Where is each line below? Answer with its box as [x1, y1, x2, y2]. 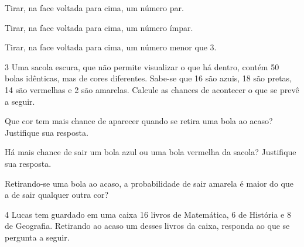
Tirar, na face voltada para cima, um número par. [5, 2, 184, 13]
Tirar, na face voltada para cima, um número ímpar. [5, 21, 193, 33]
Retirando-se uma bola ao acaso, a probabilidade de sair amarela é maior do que [5, 177, 293, 189]
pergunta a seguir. [5, 231, 70, 243]
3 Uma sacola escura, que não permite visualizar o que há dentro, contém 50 [5, 60, 279, 73]
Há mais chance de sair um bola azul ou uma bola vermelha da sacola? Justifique [5, 146, 296, 158]
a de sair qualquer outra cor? [5, 188, 109, 201]
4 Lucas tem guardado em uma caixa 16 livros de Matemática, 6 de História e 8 [5, 208, 291, 220]
